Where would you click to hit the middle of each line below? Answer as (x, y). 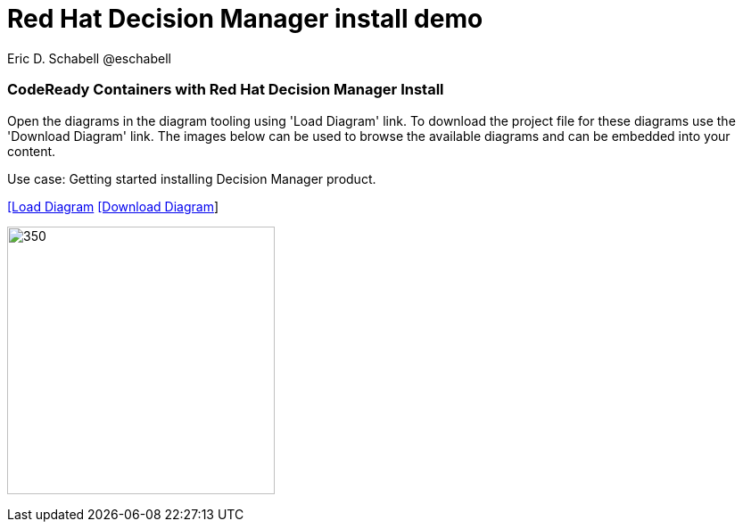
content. (32, 151)
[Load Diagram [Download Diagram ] (113, 206)
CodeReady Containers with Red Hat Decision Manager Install (226, 90)
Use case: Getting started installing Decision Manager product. (192, 178)
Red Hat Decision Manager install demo (245, 19)
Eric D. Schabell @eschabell (89, 58)
